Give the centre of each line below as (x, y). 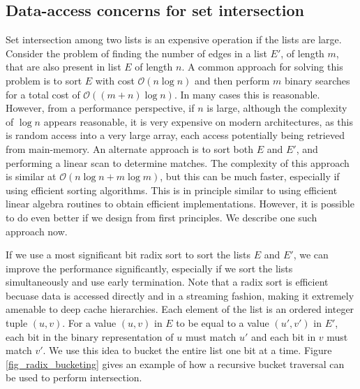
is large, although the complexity (277, 108)
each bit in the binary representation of (90, 336)
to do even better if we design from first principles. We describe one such (162, 217)
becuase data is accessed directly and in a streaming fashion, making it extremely (180, 295)
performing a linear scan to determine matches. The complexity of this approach (178, 162)
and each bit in (283, 336)
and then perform (232, 80)
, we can (311, 255)
